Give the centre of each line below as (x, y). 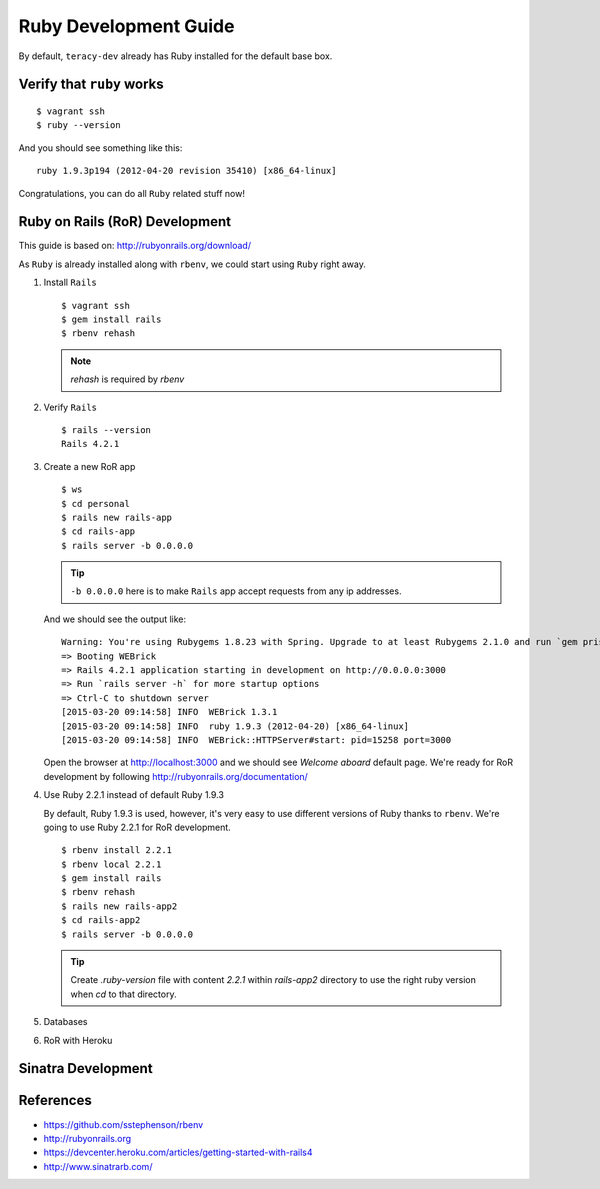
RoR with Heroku (78, 1040)
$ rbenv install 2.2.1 (117, 850)
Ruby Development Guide (126, 26)
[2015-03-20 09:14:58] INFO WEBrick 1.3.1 (169, 712)
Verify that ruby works (91, 84)
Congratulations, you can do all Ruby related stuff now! (131, 193)
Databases (65, 1022)
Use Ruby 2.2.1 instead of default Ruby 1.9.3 (134, 795)
